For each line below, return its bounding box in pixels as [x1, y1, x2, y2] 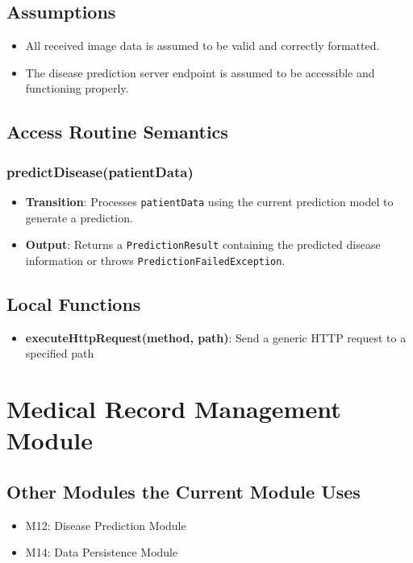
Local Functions [6, 291, 141, 316]
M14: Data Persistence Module [25, 544, 178, 561]
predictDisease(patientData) [6, 161, 194, 181]
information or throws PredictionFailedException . [25, 251, 286, 268]
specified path [25, 345, 94, 362]
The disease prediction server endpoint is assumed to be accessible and [25, 64, 375, 81]
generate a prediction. [25, 209, 133, 226]
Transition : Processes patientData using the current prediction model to [25, 192, 394, 209]
